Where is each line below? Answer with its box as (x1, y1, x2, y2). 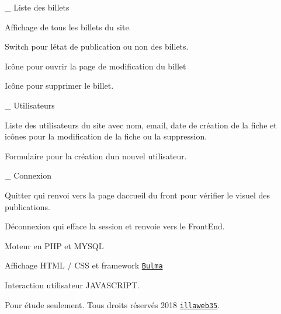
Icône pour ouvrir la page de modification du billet (5, 60, 186, 72)
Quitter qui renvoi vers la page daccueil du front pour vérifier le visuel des (5, 189, 270, 201)
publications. (5, 200, 50, 212)
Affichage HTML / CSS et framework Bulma (5, 259, 163, 271)
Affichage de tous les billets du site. (5, 20, 131, 33)
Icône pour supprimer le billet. (5, 79, 114, 92)
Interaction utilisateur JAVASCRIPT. (5, 278, 140, 291)
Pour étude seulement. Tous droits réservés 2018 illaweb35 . (5, 298, 220, 310)
